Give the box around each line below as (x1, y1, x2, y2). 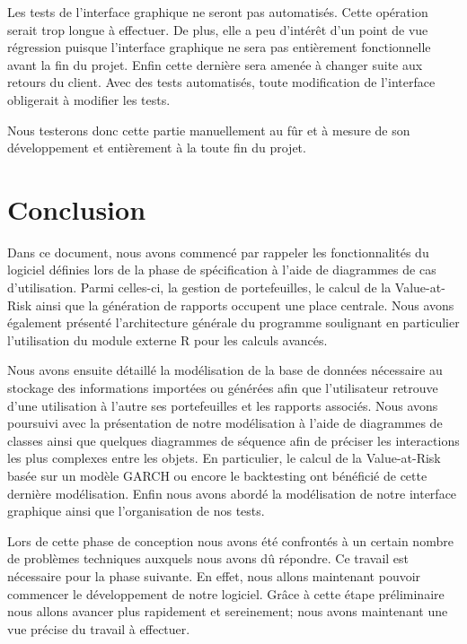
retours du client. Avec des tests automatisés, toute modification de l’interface (7, 73, 436, 91)
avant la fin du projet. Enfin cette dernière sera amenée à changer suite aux (7, 55, 423, 74)
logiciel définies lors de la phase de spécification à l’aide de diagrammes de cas (7, 260, 436, 279)
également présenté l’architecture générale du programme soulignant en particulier (7, 313, 460, 332)
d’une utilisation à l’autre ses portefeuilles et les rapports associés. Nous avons (7, 396, 438, 414)
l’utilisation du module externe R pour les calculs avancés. (7, 330, 328, 349)
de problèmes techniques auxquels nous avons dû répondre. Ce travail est (7, 549, 410, 568)
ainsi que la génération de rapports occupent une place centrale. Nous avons (35, 295, 454, 314)
